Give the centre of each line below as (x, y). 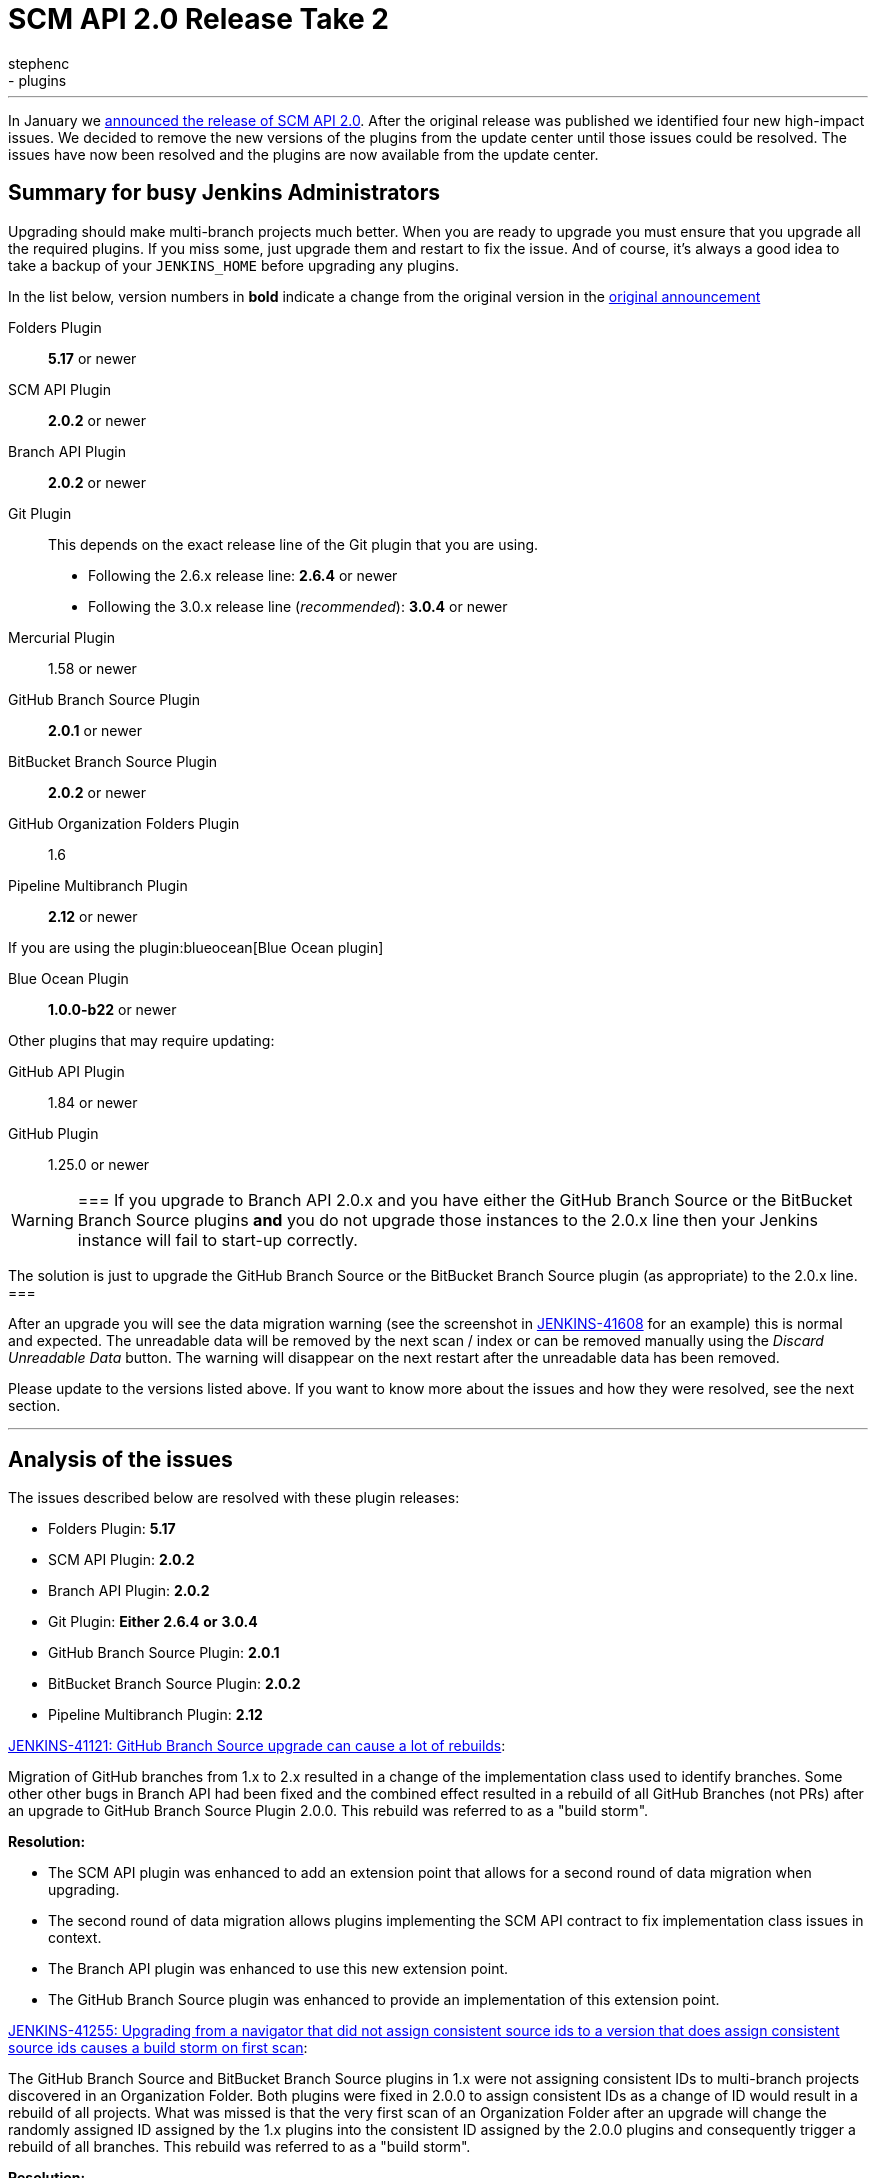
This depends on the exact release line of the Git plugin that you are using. (293, 544)
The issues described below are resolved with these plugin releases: (234, 1498)
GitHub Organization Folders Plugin (124, 823)
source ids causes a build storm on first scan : (158, 2048)
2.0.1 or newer (95, 730)
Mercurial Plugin (61, 637)
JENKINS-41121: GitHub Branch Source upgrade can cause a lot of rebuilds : (257, 1746)
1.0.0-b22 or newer (112, 1009)
